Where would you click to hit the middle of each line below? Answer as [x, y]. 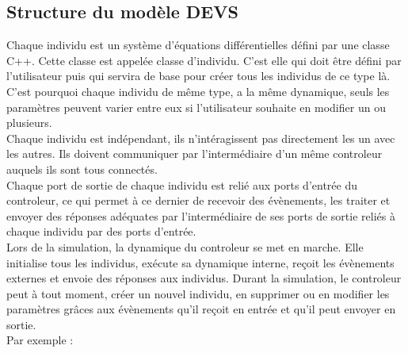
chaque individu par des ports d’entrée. [101, 231]
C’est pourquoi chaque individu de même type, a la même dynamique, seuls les [198, 91]
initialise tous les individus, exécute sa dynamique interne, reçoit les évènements [200, 262]
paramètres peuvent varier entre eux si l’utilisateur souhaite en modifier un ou [196, 107]
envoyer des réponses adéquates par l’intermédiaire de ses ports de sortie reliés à [201, 215]
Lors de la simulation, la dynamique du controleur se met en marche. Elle [185, 246]
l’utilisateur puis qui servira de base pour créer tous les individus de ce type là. [198, 76]
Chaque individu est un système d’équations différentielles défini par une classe [198, 45]
